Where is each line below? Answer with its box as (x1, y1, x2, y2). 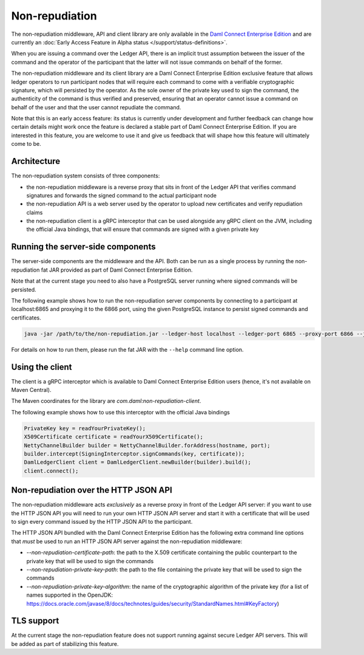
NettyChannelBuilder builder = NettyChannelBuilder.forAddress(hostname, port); (24, 442, 271, 449)
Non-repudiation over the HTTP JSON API (11, 485, 172, 495)
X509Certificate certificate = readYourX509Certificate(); (24, 433, 203, 441)
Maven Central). (11, 386, 52, 393)
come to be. (11, 140, 42, 148)
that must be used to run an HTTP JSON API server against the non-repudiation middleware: (11, 538, 243, 545)
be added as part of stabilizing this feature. (11, 640, 119, 647)
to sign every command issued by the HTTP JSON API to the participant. (11, 518, 193, 525)
